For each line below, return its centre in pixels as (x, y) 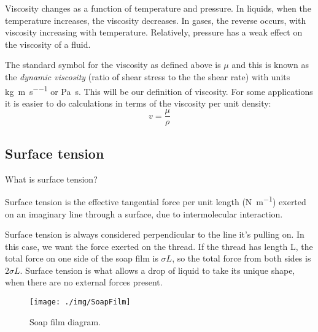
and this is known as (270, 65)
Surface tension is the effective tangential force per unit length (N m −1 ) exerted (156, 201)
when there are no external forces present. (84, 282)
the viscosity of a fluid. (48, 44)
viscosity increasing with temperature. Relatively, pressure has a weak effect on (154, 32)
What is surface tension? (51, 179)
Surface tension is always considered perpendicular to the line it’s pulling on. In (155, 234)
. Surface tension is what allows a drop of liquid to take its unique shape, (157, 270)
